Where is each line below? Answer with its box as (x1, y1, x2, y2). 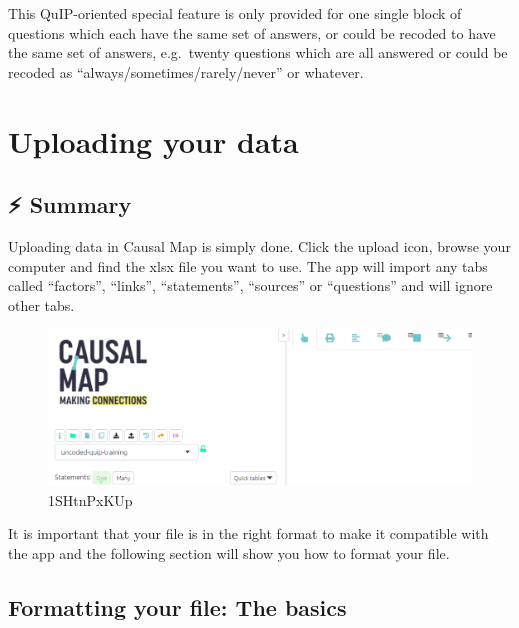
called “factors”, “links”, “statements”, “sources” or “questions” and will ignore (8, 275, 493, 296)
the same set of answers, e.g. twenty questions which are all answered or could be (8, 42, 508, 63)
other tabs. (8, 294, 75, 315)
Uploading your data (8, 120, 299, 161)
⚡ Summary (8, 189, 132, 220)
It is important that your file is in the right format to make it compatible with (8, 523, 489, 544)
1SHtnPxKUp (48, 489, 133, 510)
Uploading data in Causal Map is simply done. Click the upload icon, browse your (8, 235, 511, 256)
